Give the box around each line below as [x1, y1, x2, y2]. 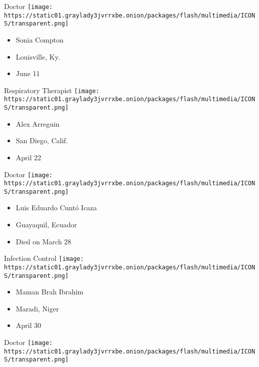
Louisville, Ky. [16, 51, 60, 62]
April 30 [16, 320, 42, 330]
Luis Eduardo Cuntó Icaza [16, 202, 97, 213]
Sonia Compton [16, 34, 64, 45]
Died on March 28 [16, 236, 72, 246]
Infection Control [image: [4, 253, 84, 263]
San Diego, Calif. [16, 135, 68, 146]
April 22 [16, 152, 42, 162]
